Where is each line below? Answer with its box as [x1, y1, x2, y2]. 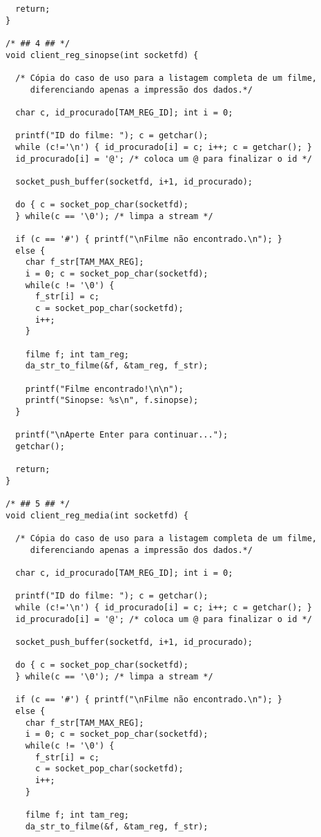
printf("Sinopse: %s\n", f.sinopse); [25, 395, 199, 406]
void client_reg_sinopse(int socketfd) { [6, 50, 199, 60]
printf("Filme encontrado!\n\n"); [25, 384, 184, 394]
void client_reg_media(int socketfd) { [6, 510, 188, 520]
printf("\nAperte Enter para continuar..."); [15, 430, 228, 440]
